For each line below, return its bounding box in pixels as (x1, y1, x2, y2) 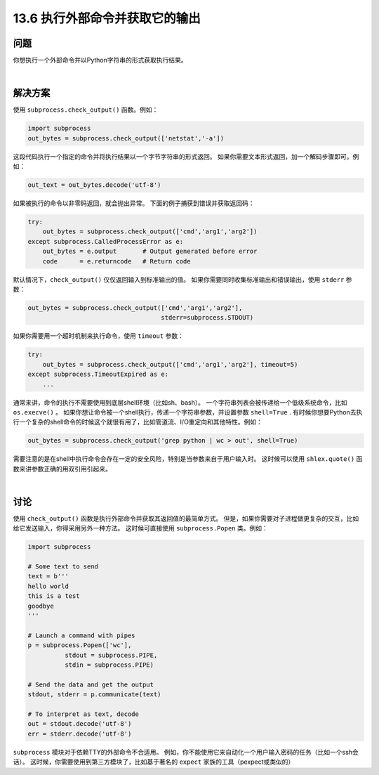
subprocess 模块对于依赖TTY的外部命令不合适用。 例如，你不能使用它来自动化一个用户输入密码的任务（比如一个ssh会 (13, 748, 359, 756)
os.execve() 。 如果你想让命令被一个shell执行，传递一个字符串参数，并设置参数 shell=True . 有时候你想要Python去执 (13, 408, 363, 416)
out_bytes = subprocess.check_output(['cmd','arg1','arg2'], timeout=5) (42, 360, 298, 368)
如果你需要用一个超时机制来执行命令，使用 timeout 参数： (13, 332, 184, 340)
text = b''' (27, 573, 69, 580)
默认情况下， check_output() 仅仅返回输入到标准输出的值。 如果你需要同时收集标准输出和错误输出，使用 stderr (13, 275, 345, 284)
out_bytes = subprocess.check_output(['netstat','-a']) (27, 134, 225, 142)
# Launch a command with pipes (27, 631, 136, 639)
